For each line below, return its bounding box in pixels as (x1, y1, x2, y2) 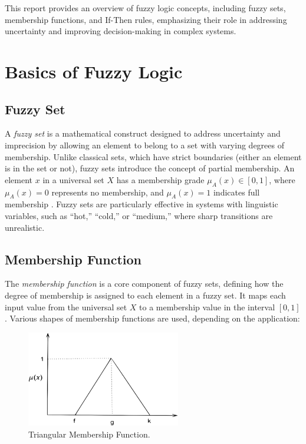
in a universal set (42, 173, 104, 185)
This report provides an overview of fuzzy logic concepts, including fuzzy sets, (5, 2, 286, 14)
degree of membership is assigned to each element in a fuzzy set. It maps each (5, 289, 286, 301)
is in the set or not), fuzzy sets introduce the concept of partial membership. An (5, 162, 295, 174)
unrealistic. (5, 221, 45, 233)
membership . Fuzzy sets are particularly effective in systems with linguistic (5, 198, 278, 210)
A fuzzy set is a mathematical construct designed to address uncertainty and (5, 127, 281, 140)
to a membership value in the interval (139, 300, 275, 313)
